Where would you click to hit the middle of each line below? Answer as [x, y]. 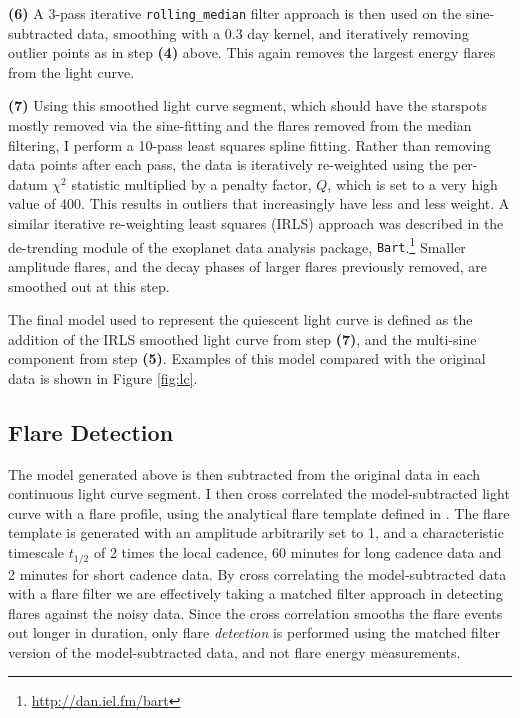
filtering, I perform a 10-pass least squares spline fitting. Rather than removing [250, 144]
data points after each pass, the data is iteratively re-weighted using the [228, 164]
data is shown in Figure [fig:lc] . [103, 377]
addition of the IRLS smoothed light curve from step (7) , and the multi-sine [242, 338]
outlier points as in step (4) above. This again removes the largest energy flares [252, 52]
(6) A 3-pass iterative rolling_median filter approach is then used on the [235, 13]
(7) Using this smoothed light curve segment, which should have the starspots [247, 105]
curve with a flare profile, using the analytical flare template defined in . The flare [259, 512]
